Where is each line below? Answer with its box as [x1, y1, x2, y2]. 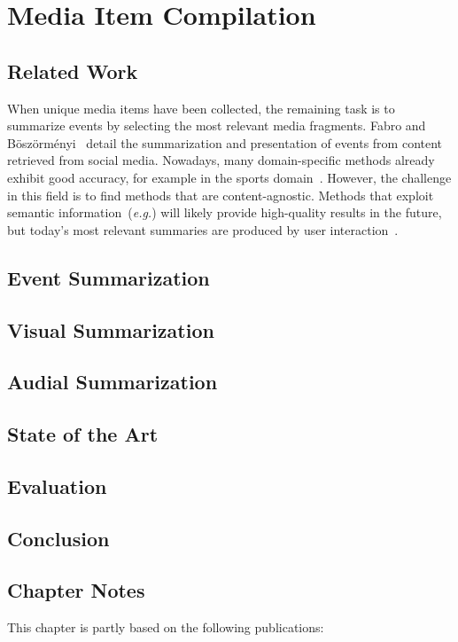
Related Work [7, 57, 138, 84]
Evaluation [7, 472, 107, 499]
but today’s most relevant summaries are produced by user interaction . [7, 220, 399, 239]
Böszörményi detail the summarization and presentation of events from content [7, 133, 443, 152]
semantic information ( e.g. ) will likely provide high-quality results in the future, [7, 203, 442, 222]
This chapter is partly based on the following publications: [7, 618, 324, 637]
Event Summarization [7, 263, 210, 291]
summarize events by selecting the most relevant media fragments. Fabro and [7, 116, 426, 135]
